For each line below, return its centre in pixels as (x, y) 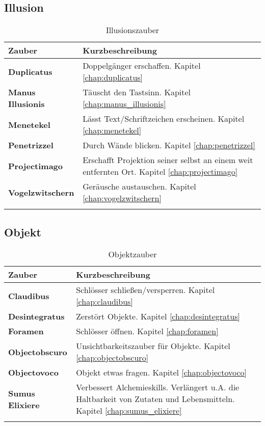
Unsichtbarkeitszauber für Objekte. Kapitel (153, 346)
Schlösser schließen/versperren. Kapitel (145, 290)
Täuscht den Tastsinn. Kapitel (137, 92)
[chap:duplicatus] (113, 77)
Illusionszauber (132, 30)
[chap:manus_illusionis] (124, 104)
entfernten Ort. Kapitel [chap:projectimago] (160, 172)
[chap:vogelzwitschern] (122, 198)
